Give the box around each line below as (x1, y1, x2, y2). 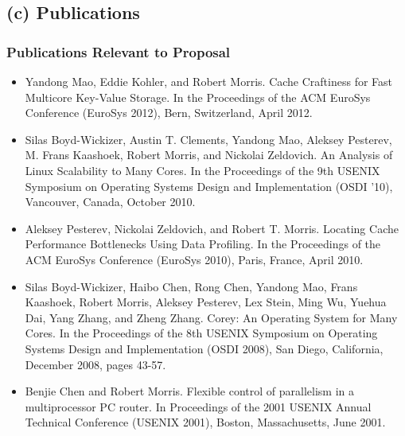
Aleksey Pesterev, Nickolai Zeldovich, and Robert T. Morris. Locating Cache (25, 220, 399, 236)
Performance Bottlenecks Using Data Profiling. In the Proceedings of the (25, 236, 381, 252)
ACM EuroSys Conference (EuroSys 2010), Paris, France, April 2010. (25, 251, 364, 267)
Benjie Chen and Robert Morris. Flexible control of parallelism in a (25, 383, 354, 399)
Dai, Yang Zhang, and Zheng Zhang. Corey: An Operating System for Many (25, 309, 398, 325)
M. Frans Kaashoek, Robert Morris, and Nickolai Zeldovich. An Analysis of (25, 146, 393, 163)
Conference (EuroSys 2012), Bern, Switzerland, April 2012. (25, 104, 313, 121)
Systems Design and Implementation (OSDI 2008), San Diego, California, (25, 340, 384, 356)
